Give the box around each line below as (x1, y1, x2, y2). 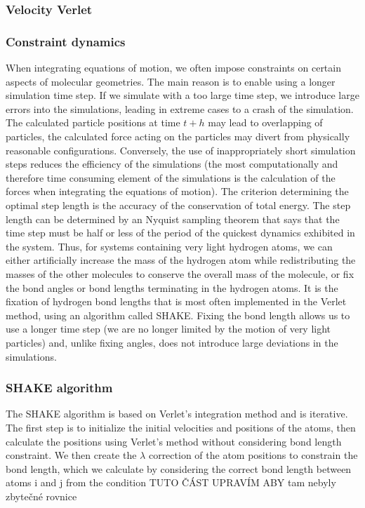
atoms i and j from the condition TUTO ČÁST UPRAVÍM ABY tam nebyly (6, 475, 336, 490)
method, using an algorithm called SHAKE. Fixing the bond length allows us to (6, 307, 350, 322)
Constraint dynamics (6, 32, 126, 50)
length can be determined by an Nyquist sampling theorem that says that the (6, 211, 340, 226)
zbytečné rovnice (6, 488, 77, 503)
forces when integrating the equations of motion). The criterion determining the (6, 184, 349, 199)
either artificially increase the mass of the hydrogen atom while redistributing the (6, 253, 356, 267)
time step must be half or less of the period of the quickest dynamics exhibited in (6, 225, 355, 240)
